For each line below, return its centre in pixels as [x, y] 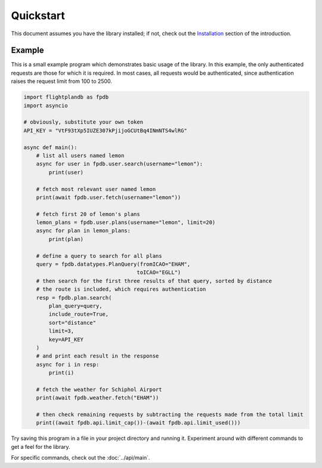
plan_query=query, [75, 306]
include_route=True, [79, 314]
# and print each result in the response [97, 356]
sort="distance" [72, 323]
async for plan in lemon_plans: [83, 231]
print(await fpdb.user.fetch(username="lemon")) [109, 197]
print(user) [66, 172]
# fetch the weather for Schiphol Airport [99, 389]
